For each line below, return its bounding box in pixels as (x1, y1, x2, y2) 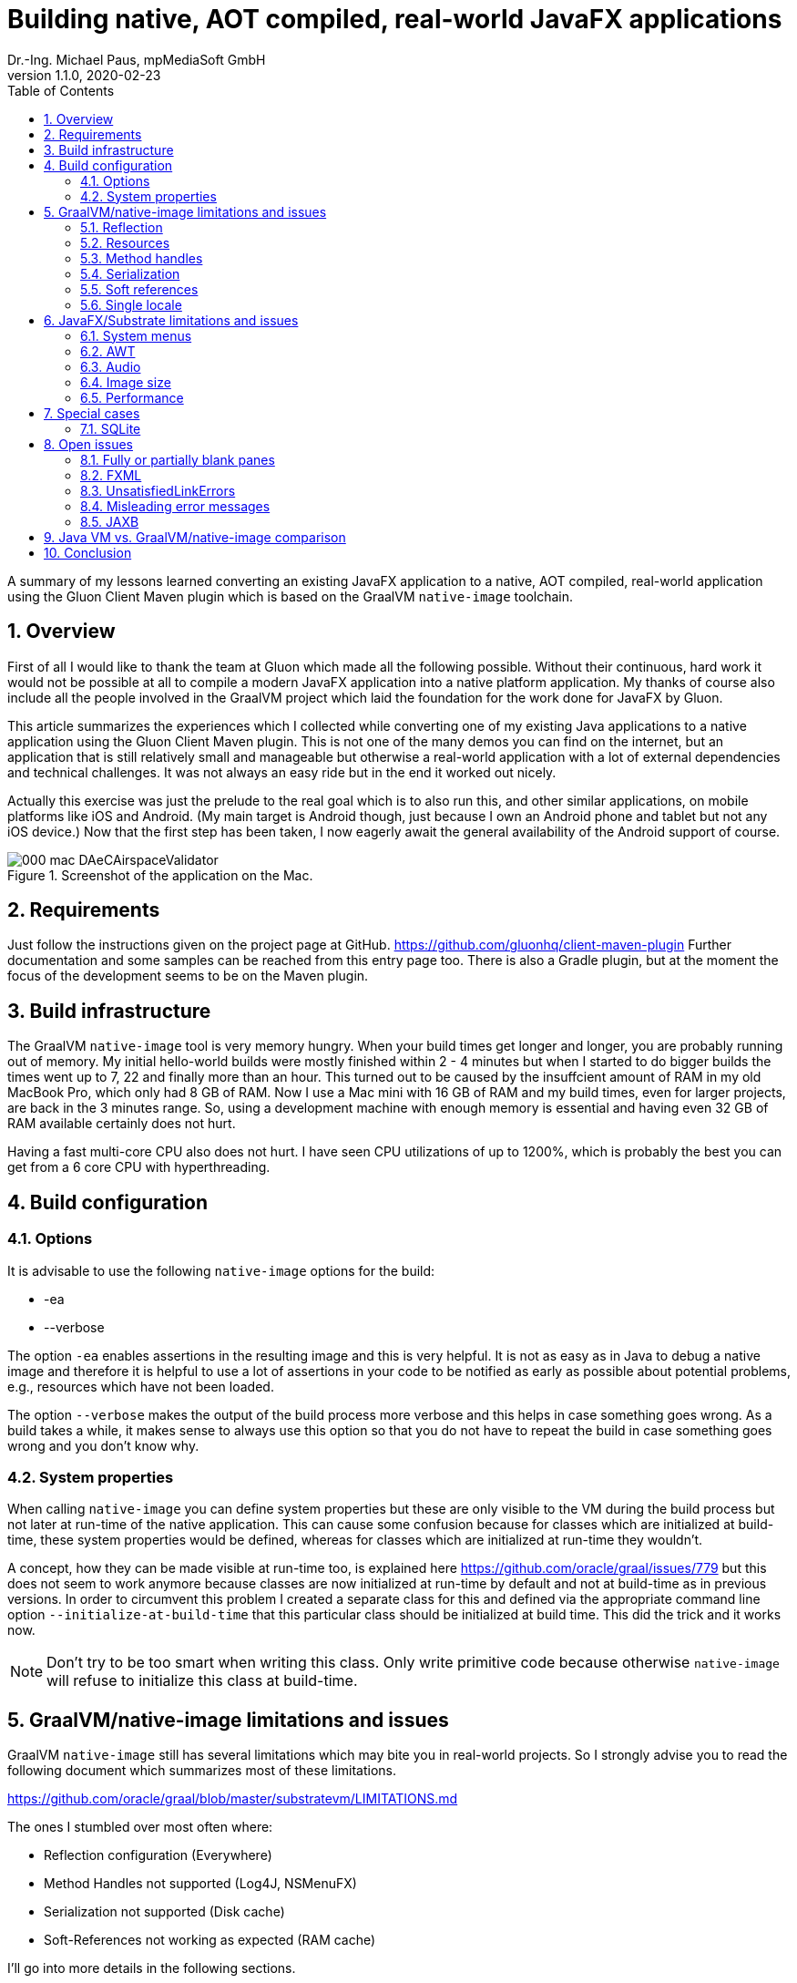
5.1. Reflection (80, 219, 163, 235)
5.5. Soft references (80, 281, 199, 297)
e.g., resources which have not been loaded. (7, 1378, 274, 1394)
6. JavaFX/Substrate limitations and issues (44, 312, 299, 328)
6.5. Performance (80, 389, 184, 406)
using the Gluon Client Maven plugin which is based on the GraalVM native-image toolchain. (7, 588, 574, 604)
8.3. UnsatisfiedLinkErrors (80, 482, 236, 498)
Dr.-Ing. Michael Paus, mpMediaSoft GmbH (7, 51, 266, 67)
